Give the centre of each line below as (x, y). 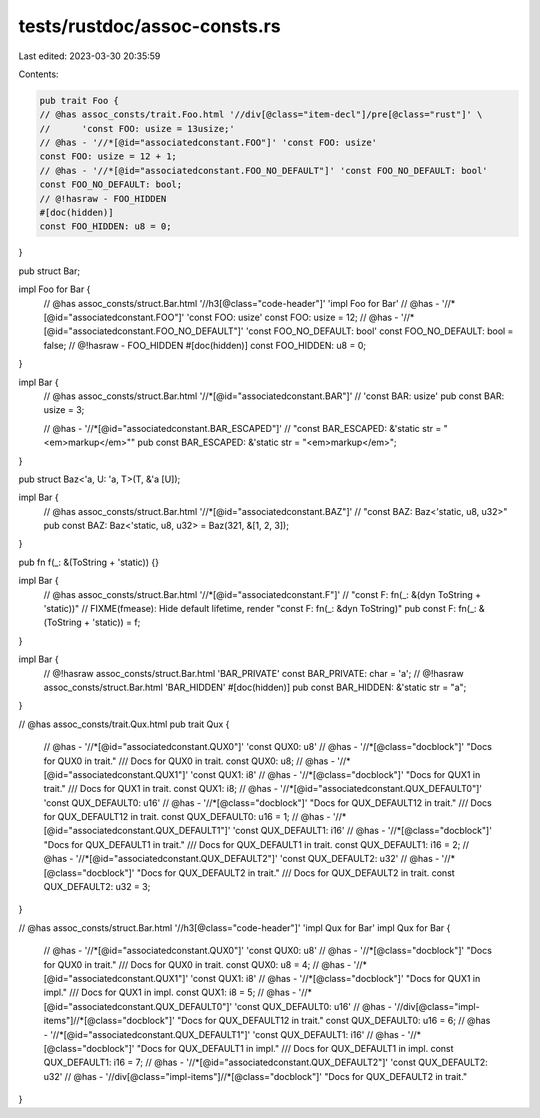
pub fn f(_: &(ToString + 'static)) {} (89, 562)
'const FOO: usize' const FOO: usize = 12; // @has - (292, 317)
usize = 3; (64, 410)
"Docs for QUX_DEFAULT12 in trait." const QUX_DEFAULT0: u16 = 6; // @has (333, 1021)
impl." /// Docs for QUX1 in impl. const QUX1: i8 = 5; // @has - (170, 992)
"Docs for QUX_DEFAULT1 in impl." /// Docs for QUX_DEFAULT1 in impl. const (295, 1048)
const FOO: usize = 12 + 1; (108, 156)
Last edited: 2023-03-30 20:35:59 (89, 56)
